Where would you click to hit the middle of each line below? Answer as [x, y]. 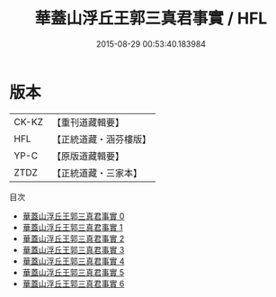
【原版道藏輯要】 [88, 156]
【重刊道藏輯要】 [88, 122]
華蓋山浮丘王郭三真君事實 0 [73, 216]
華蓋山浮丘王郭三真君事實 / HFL [151, 18]
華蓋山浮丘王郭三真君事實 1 [72, 227]
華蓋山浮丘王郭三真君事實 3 [73, 249]
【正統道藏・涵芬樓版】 [101, 139]
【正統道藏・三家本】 [97, 173]
